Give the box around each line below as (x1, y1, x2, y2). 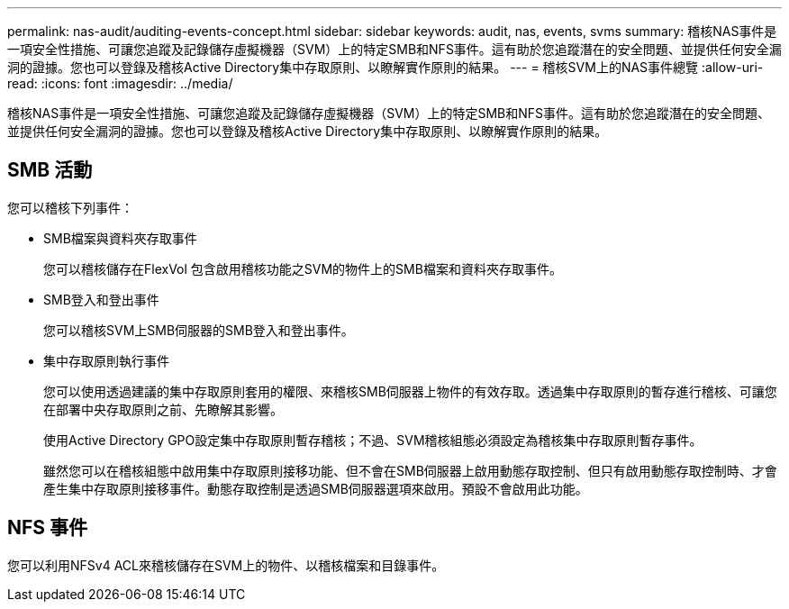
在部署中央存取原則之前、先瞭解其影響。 (43, 401, 283, 417)
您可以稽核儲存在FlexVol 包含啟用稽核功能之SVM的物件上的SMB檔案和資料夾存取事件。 (43, 260, 562, 277)
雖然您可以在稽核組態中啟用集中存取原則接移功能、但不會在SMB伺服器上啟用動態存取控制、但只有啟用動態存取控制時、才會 (43, 462, 777, 478)
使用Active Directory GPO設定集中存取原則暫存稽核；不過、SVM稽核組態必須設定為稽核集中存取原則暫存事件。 (43, 432, 703, 448)
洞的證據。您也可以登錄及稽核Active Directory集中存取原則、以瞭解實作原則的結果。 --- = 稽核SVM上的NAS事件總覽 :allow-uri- (7, 59, 764, 75)
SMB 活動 (7, 159, 93, 182)
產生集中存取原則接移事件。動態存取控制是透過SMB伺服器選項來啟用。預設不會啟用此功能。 (43, 480, 588, 496)
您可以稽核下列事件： (7, 199, 133, 215)
